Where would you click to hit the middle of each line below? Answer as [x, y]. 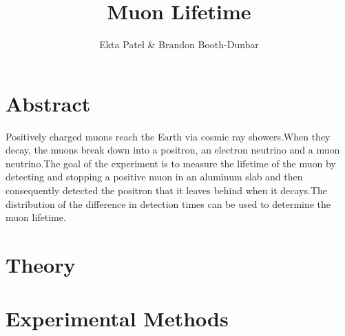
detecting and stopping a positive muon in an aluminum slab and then [154, 177]
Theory [41, 264]
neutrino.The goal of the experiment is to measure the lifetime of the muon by [171, 163]
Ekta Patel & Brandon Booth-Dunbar [179, 44]
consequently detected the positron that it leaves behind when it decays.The [166, 190]
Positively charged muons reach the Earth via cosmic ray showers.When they [168, 136]
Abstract [48, 103]
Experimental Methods [117, 318]
